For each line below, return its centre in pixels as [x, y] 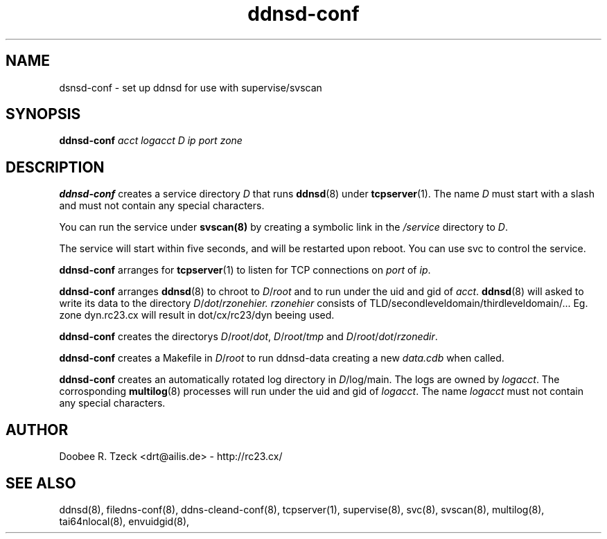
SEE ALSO [41, 483]
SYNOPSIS [43, 114]
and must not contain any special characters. [162, 206]
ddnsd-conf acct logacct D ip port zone [151, 141]
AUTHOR [37, 430]
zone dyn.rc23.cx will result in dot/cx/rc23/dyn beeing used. [197, 315]
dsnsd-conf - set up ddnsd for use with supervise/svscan [191, 87]
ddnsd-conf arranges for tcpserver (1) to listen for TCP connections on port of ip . [245, 270]
